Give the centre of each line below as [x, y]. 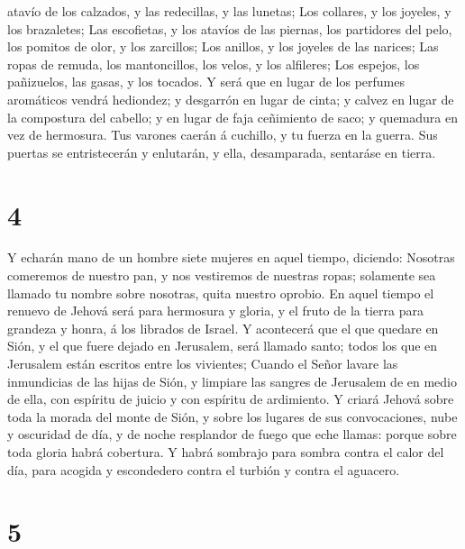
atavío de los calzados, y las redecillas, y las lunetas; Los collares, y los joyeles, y [229, 11]
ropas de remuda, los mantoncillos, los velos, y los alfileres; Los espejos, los [214, 64]
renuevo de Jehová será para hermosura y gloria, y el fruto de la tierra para [215, 311]
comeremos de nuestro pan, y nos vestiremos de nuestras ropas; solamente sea [222, 275]
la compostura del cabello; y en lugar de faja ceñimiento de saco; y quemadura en [232, 117]
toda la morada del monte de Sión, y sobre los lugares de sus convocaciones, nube [232, 416]
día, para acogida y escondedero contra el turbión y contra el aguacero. [204, 469]
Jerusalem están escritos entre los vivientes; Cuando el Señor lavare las [203, 364]
